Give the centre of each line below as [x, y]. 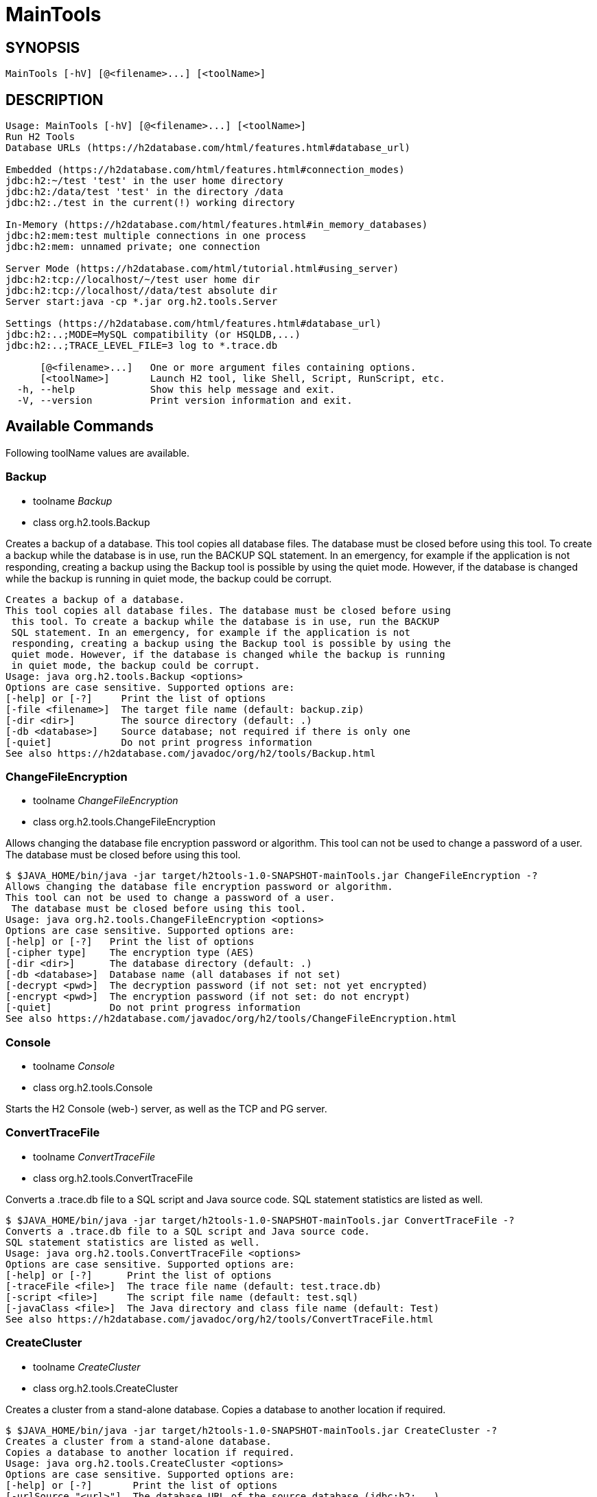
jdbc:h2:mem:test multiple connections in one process [156, 236]
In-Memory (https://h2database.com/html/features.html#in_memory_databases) [217, 225]
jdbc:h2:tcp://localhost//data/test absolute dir [142, 291]
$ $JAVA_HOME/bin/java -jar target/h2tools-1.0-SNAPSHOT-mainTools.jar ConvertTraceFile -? [260, 1220]
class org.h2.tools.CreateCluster [106, 1388]
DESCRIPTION [55, 100]
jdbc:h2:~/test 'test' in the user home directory [144, 181]
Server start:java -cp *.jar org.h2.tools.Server [142, 302]
